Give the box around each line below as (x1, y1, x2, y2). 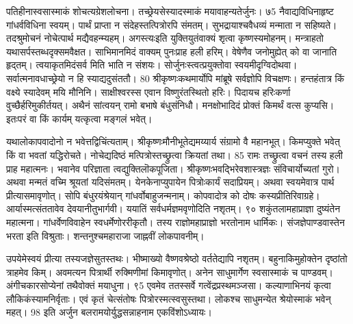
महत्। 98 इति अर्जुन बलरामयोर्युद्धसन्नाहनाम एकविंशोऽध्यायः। (6, 305, 212, 319)
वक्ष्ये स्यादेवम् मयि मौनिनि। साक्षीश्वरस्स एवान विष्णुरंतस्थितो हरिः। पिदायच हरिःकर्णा (6, 84, 291, 99)
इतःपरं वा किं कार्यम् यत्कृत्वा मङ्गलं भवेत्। (6, 111, 153, 125)
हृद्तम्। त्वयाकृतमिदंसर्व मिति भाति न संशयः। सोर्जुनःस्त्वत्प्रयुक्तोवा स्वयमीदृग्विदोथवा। (6, 58, 298, 72)
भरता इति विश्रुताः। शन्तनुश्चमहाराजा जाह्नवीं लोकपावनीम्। (6, 228, 205, 242)
